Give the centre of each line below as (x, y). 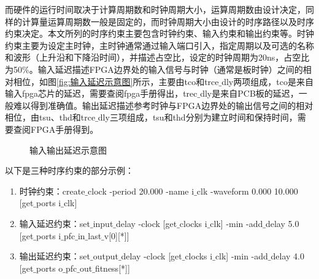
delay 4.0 (287, 256)
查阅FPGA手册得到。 (56, 129)
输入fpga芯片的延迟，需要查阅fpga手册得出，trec (101, 93)
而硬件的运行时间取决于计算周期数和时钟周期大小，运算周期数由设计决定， (155, 9)
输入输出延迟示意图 (68, 150)
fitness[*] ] (112, 268)
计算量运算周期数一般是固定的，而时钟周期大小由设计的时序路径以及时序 (168, 21)
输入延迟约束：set (55, 223)
